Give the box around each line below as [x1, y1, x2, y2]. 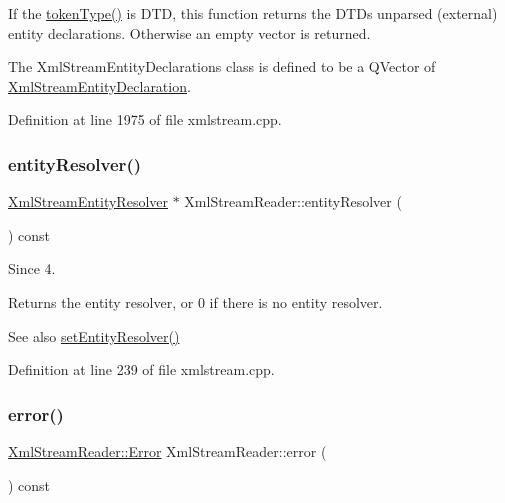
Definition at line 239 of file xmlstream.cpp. [8, 359, 275, 380]
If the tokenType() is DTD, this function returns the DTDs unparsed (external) [8, 3, 498, 23]
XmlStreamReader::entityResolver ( [184, 191, 402, 212]
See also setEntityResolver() [8, 325, 180, 346]
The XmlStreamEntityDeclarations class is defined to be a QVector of [8, 56, 436, 77]
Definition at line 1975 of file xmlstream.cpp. [8, 109, 282, 130]
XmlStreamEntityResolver [8, 191, 168, 212]
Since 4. [8, 258, 56, 279]
